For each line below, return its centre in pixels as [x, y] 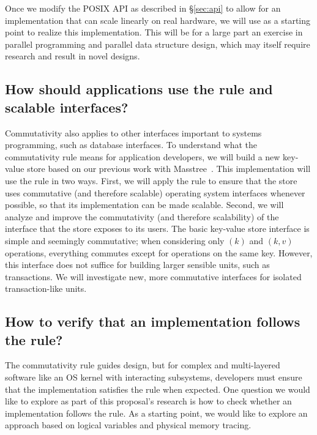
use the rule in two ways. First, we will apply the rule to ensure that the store [151, 180]
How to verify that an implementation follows [153, 322]
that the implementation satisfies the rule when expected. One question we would [158, 389]
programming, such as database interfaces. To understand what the [131, 145]
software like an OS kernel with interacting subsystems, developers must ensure [154, 377]
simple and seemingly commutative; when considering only [115, 240]
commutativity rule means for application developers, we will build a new [143, 156]
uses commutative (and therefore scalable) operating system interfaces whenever [155, 192]
